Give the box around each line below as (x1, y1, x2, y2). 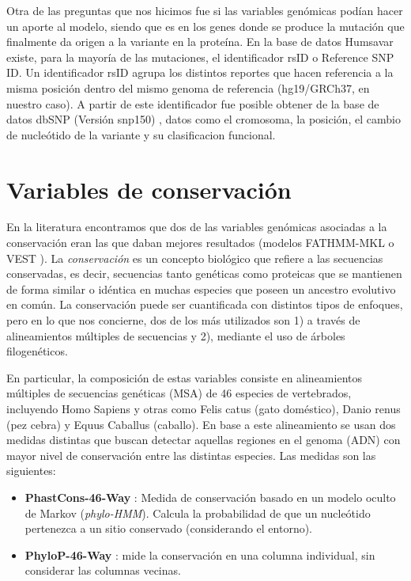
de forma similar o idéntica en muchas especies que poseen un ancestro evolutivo (6, 280, 396, 297)
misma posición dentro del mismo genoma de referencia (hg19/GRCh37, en (6, 79, 370, 96)
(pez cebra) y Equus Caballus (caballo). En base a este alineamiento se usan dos (6, 416, 396, 432)
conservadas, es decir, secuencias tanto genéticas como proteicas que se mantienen (6, 265, 402, 282)
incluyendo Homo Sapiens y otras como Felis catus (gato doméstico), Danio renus (6, 401, 401, 416)
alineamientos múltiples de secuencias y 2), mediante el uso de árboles (6, 327, 345, 344)
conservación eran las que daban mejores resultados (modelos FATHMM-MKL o (6, 234, 394, 251)
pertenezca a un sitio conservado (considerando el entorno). (25, 520, 313, 537)
